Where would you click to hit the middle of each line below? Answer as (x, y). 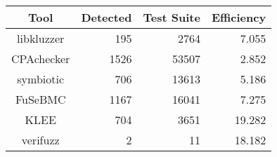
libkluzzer (41, 38)
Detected (107, 17)
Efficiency (239, 17)
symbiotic (41, 79)
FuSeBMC (40, 99)
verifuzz (40, 140)
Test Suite (172, 17)
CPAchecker (41, 59)
